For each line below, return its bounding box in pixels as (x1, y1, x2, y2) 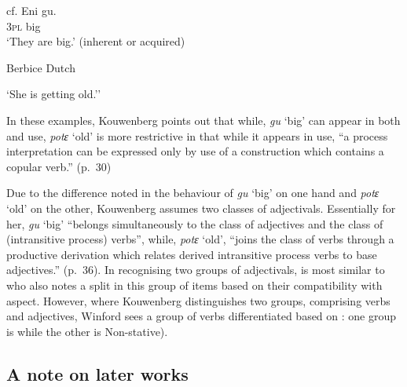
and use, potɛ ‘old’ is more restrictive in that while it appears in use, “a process (6, 127, 388, 144)
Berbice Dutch (6, 59, 75, 75)
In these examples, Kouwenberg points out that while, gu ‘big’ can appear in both (6, 111, 401, 128)
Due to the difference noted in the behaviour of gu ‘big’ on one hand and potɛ (6, 184, 379, 201)
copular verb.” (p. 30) (6, 158, 112, 174)
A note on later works (6, 361, 189, 385)
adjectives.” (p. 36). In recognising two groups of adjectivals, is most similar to (6, 261, 385, 278)
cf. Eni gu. (6, 2, 57, 18)
